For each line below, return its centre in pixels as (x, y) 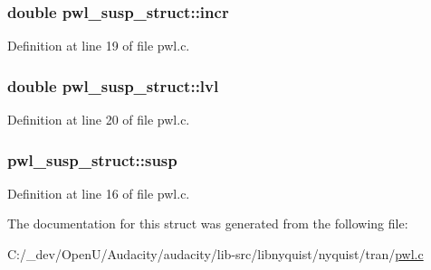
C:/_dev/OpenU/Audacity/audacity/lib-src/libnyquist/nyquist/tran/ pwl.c (215, 254)
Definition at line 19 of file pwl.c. (99, 46)
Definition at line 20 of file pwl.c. (99, 120)
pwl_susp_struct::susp (92, 159)
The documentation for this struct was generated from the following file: (208, 223)
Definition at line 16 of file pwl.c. (99, 193)
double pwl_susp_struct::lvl (113, 85)
